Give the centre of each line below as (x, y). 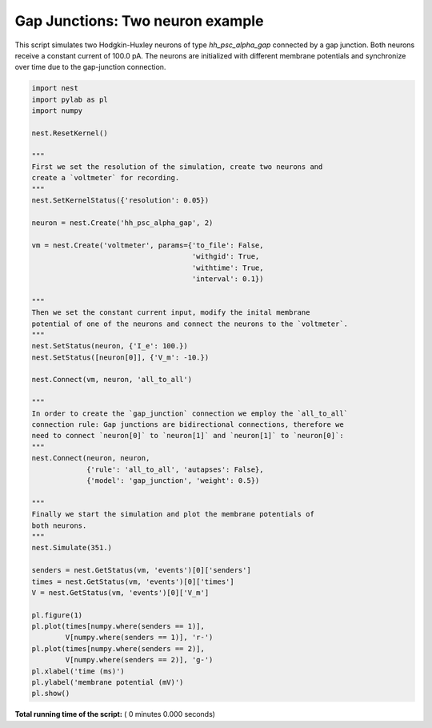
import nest (55, 88)
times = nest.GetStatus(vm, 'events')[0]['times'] (133, 581)
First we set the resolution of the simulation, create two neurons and (177, 167)
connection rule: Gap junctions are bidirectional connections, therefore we (188, 425)
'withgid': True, (226, 257)
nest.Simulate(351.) (72, 548)
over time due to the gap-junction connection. (90, 67)
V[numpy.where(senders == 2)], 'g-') (139, 660)
